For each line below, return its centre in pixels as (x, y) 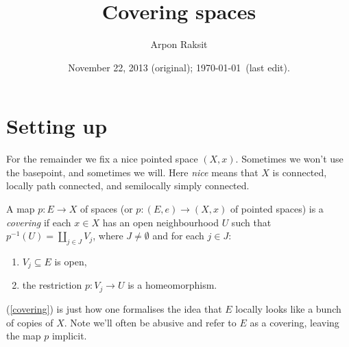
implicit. (69, 336)
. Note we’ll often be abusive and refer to (150, 322)
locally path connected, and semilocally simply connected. (128, 186)
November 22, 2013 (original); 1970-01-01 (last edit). (179, 67)
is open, (71, 262)
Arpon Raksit (179, 44)
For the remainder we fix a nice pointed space (102, 159)
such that (251, 222)
